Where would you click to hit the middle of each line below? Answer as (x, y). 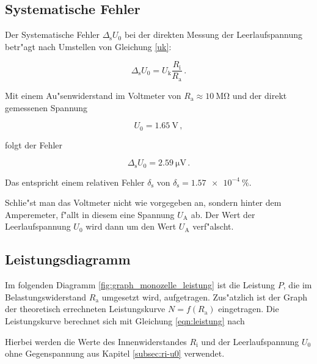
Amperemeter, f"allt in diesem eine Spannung (90, 214)
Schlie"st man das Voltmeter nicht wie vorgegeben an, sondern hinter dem (143, 202)
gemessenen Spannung (46, 107)
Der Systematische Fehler (52, 35)
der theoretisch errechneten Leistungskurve (85, 309)
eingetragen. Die (249, 309)
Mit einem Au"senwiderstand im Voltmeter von (93, 95)
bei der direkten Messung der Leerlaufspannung (213, 35)
